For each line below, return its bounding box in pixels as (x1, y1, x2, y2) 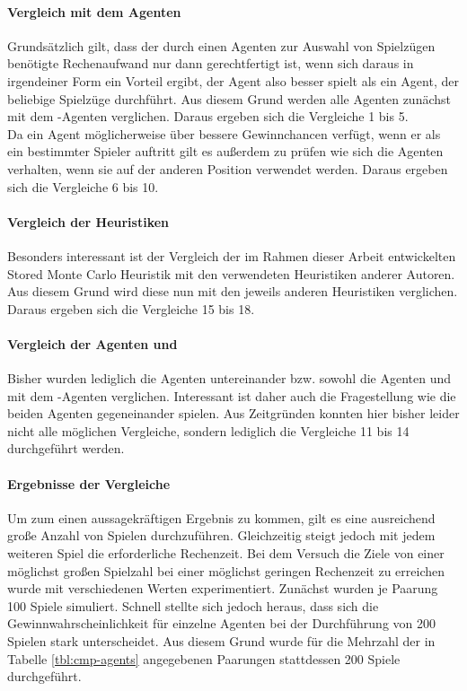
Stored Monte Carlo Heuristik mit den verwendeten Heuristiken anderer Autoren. (7, 264, 455, 283)
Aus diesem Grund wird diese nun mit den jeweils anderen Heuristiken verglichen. (7, 282, 458, 301)
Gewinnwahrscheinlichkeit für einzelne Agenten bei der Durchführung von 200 (7, 614, 436, 633)
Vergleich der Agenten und (7, 334, 178, 353)
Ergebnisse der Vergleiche (7, 474, 171, 493)
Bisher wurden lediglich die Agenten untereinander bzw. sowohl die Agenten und (7, 369, 452, 388)
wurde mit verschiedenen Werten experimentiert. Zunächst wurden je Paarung (7, 579, 438, 598)
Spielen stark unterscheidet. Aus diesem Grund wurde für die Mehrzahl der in (7, 632, 436, 651)
